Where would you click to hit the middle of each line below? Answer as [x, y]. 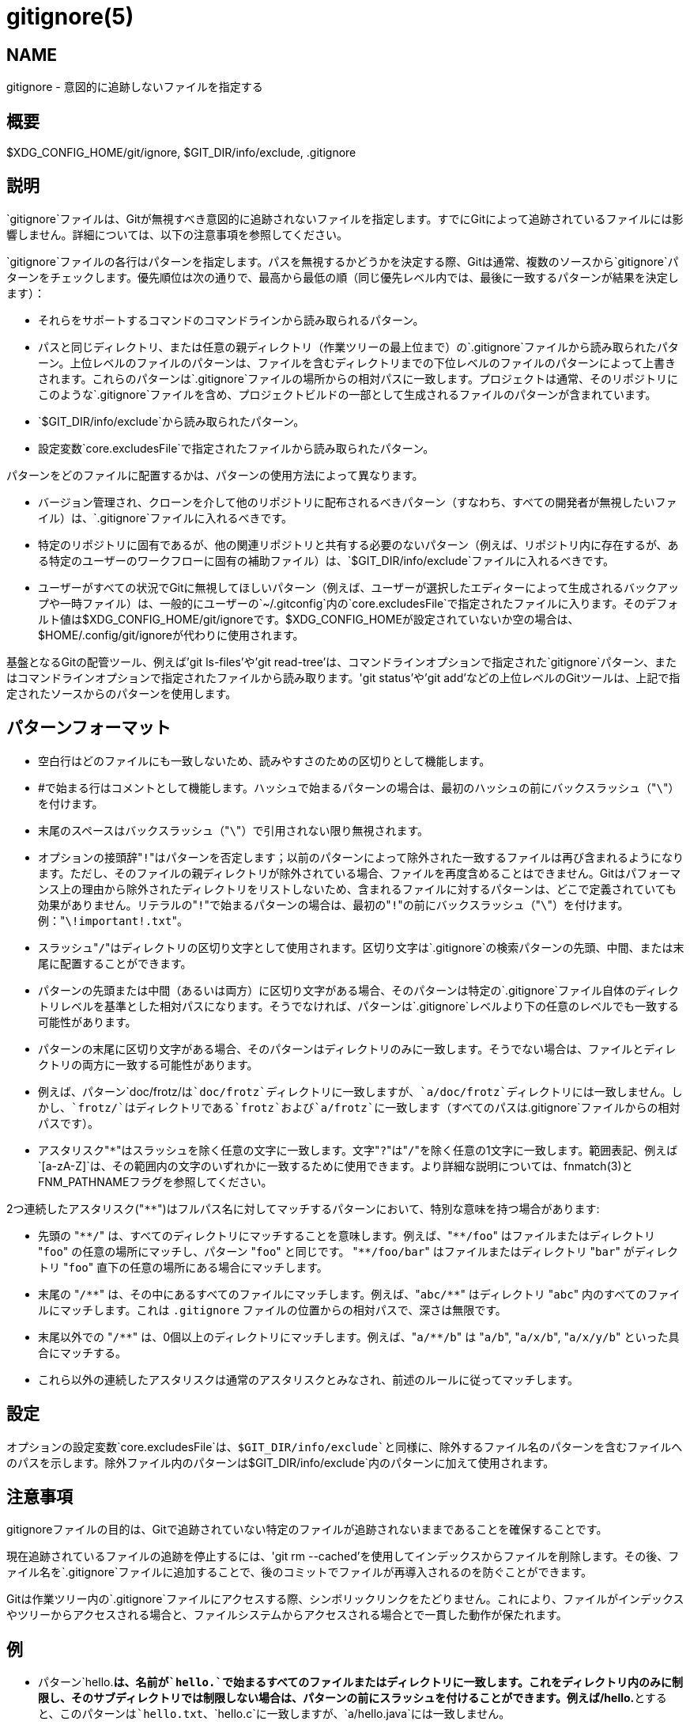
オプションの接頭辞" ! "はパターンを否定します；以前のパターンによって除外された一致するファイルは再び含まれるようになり [361, 857]
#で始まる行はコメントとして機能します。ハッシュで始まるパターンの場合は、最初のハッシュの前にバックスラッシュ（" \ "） [359, 787]
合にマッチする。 [82, 1352]
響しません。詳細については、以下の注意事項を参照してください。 [177, 234]
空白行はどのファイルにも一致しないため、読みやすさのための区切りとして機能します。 [264, 760]
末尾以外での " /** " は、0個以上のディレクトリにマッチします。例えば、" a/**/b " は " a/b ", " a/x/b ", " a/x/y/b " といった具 [359, 1336]
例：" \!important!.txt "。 [113, 920]
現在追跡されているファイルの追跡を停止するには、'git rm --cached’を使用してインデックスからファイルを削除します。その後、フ [343, 1556]
